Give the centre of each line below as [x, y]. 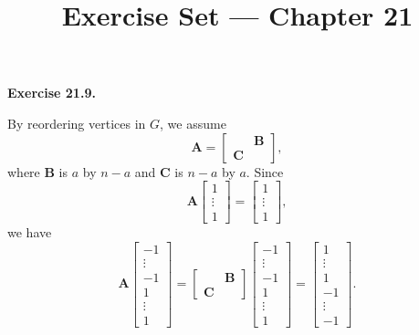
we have [30, 232]
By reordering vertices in [77, 123]
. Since [265, 171]
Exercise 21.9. [52, 93]
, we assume [193, 123]
